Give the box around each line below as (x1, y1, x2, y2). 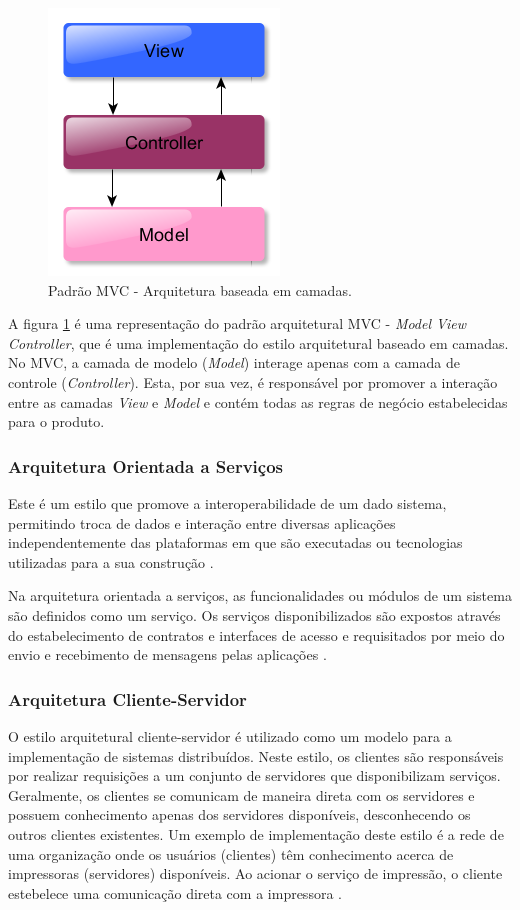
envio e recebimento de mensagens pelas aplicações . (8, 644, 327, 665)
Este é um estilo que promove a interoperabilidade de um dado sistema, (8, 492, 447, 513)
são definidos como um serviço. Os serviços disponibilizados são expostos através (8, 604, 501, 625)
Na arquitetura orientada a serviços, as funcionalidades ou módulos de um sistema (8, 585, 512, 606)
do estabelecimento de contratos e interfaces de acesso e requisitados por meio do (8, 624, 505, 645)
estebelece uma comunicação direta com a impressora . (8, 882, 342, 903)
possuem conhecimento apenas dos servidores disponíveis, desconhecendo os (8, 804, 471, 825)
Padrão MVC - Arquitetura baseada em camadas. (48, 279, 352, 300)
